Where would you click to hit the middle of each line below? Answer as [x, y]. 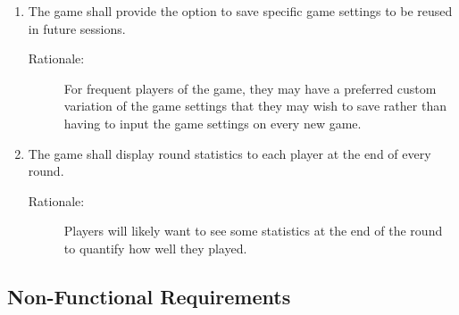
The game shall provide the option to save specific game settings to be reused [240, 11]
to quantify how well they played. [155, 248]
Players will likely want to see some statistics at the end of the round [253, 231]
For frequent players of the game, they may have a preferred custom [250, 88]
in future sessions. [77, 28]
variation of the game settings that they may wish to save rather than [255, 106]
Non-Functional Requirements [149, 296]
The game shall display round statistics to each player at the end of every [229, 153]
